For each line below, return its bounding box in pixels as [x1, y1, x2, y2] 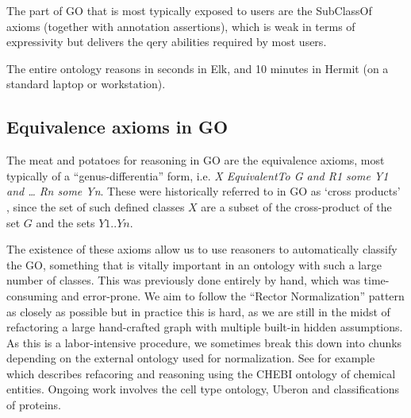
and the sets [36, 214, 95, 230]
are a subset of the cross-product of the [201, 198, 392, 215]
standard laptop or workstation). [6, 75, 166, 92]
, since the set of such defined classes [6, 198, 185, 215]
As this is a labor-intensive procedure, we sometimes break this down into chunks [6, 334, 402, 350]
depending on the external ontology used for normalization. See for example [6, 350, 375, 366]
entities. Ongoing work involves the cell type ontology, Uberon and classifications [6, 381, 400, 397]
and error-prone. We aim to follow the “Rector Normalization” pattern [61, 287, 405, 304]
